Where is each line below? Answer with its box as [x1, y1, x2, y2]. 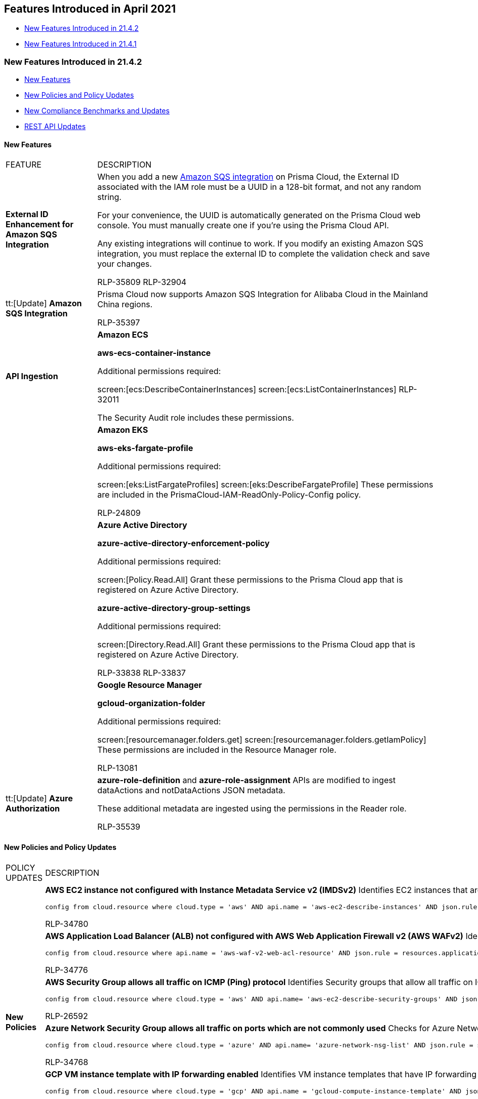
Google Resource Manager [97, 680, 202, 690]
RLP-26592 [45, 1010, 88, 1021]
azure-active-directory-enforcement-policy [97, 538, 270, 549]
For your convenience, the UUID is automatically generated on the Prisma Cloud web [97, 210, 421, 221]
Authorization [6, 803, 60, 814]
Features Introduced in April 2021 [4, 3, 176, 15]
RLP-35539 [97, 822, 141, 832]
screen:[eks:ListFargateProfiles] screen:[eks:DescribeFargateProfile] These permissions [97, 479, 433, 490]
